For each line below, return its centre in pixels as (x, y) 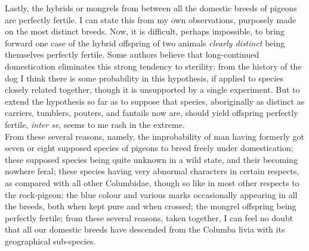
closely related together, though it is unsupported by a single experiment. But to (152, 90)
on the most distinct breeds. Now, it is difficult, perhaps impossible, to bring (145, 31)
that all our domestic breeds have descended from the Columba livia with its (145, 229)
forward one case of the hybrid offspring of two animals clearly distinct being (145, 43)
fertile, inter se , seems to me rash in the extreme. (95, 124)
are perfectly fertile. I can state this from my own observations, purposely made (151, 19)
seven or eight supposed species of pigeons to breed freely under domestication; (149, 148)
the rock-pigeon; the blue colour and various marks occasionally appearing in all (151, 194)
